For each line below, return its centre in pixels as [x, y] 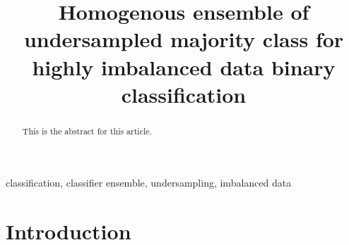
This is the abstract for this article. [87, 131]
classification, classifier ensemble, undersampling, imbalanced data [149, 183]
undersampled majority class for [184, 39]
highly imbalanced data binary [184, 67]
